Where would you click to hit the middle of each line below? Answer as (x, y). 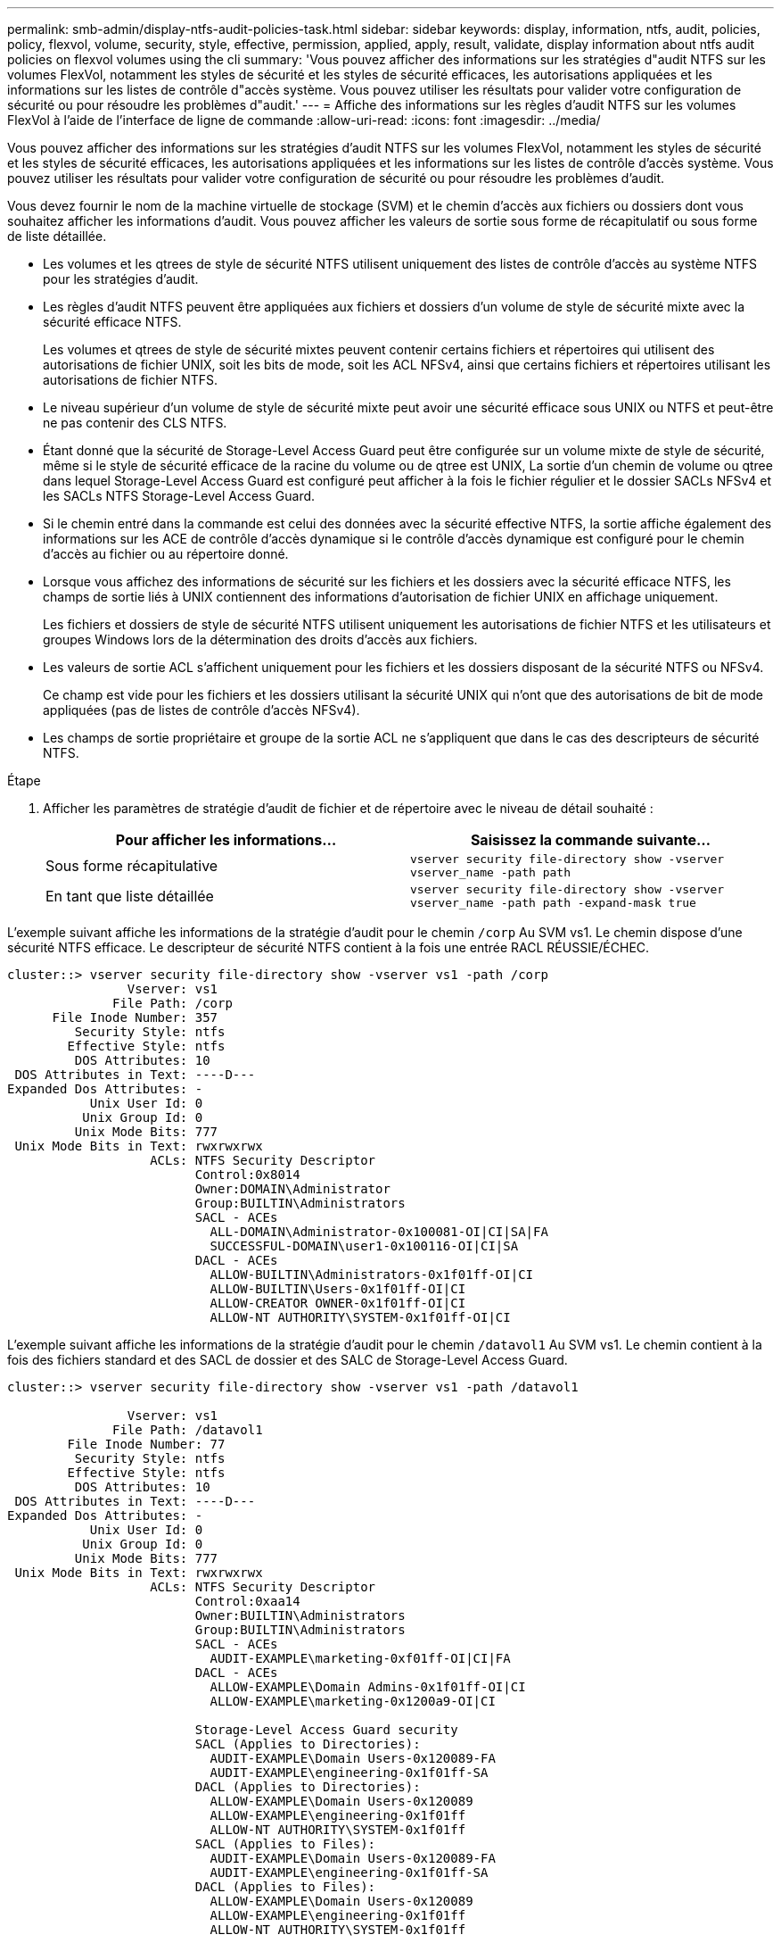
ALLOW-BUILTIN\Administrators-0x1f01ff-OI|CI (372, 1275)
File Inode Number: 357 (135, 1017)
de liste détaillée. (57, 236)
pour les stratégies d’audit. (121, 279)
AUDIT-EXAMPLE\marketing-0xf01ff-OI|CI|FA (360, 1658)
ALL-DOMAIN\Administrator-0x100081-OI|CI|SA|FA (379, 1232)
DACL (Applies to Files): (285, 1887)
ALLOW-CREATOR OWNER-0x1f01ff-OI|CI (338, 1303)
